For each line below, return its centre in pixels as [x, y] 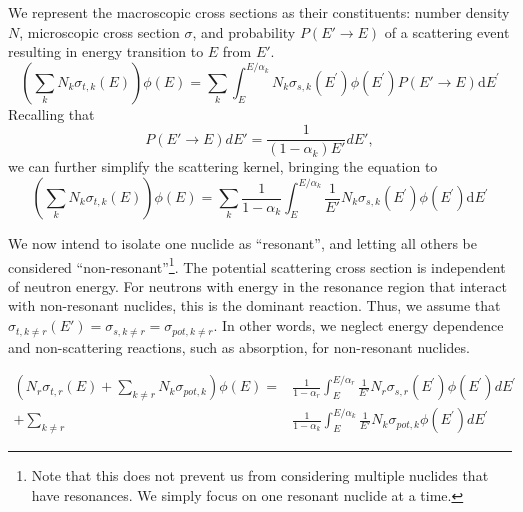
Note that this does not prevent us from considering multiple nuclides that [260, 475]
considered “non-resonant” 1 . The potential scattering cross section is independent [257, 265]
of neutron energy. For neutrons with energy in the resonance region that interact [257, 285]
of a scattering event [447, 31]
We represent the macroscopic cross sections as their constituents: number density [259, 12]
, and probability [244, 31]
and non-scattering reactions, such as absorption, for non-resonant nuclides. [239, 346]
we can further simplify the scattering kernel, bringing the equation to [223, 166]
